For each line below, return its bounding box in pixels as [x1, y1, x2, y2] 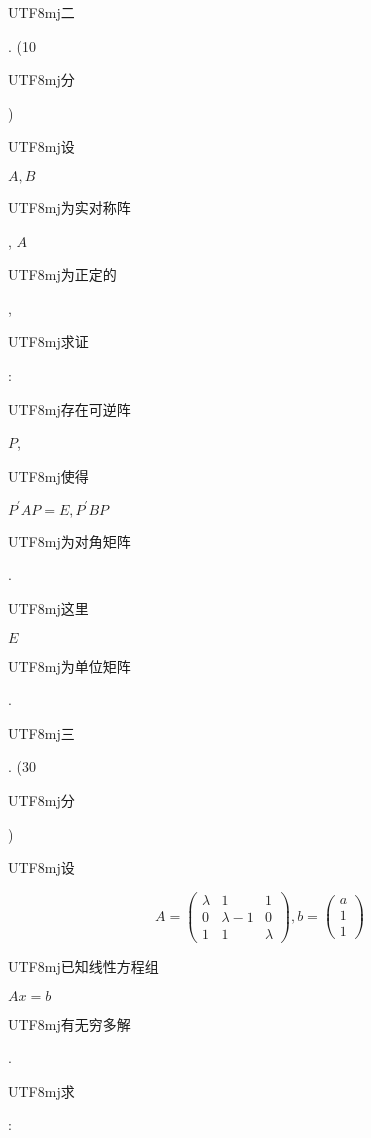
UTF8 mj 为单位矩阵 [8, 655, 131, 676]
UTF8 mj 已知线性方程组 [8, 955, 159, 976]
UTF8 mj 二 [8, 2, 75, 22]
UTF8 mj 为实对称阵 [8, 196, 131, 217]
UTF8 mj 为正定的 [8, 264, 117, 285]
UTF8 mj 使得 [8, 465, 89, 486]
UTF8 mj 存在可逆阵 [8, 398, 131, 419]
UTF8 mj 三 [8, 722, 75, 743]
